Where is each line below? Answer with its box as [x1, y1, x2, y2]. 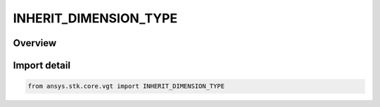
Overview [13, 37, 57, 49]
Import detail [13, 59, 70, 71]
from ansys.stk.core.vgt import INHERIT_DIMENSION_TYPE [27, 83, 225, 90]
